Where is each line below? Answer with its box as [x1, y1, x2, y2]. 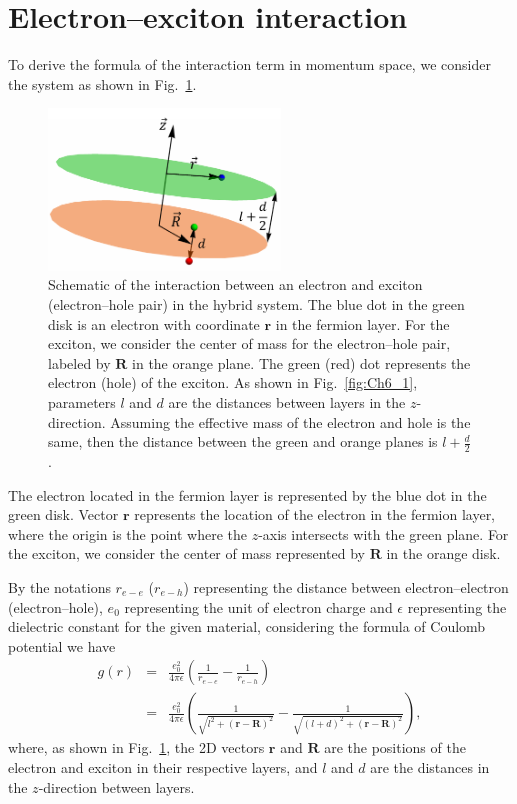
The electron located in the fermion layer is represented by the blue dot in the [8, 484, 487, 505]
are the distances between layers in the [168, 392, 406, 413]
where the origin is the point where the [8, 523, 247, 544]
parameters [48, 392, 116, 413]
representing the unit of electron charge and [124, 596, 393, 617]
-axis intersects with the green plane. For [258, 523, 509, 544]
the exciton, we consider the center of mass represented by [8, 543, 366, 564]
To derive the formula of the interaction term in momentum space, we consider [8, 54, 491, 75]
